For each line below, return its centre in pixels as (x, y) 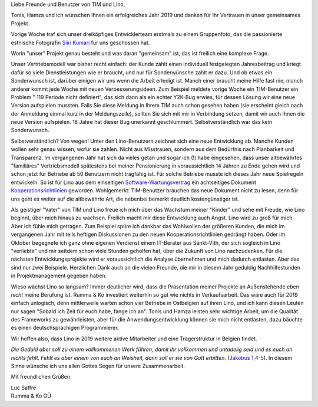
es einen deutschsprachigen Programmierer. (65, 328)
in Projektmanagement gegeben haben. (59, 276)
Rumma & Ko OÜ (31, 396)
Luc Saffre (24, 388)
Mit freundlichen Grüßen (41, 377)
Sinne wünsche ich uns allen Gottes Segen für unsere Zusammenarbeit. (98, 366)
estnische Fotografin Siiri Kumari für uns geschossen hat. (80, 42)
